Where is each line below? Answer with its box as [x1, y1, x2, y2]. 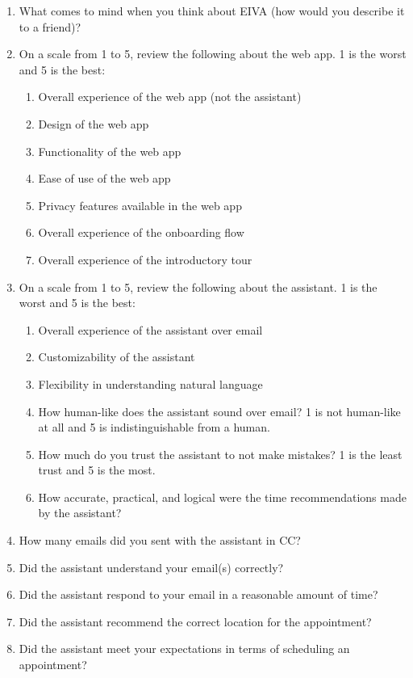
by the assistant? [38, 504, 122, 521]
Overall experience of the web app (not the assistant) [38, 88, 302, 105]
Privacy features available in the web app [38, 196, 242, 213]
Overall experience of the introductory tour [38, 251, 252, 267]
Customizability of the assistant [38, 348, 195, 365]
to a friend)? [19, 18, 81, 35]
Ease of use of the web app [38, 170, 171, 187]
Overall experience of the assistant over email [38, 321, 263, 338]
